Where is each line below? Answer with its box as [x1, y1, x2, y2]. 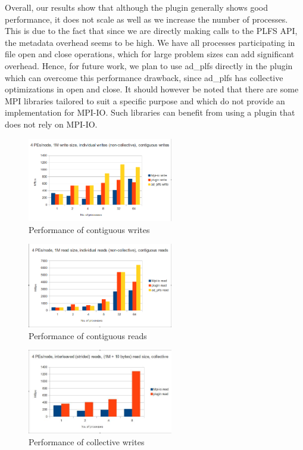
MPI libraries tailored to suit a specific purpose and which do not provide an [5, 94, 285, 107]
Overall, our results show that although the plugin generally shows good [5, 1, 268, 13]
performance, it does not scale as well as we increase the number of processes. [5, 13, 288, 25]
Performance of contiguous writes [29, 223, 150, 235]
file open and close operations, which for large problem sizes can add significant [5, 48, 295, 60]
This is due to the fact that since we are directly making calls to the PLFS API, [5, 24, 298, 37]
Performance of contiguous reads [29, 329, 147, 342]
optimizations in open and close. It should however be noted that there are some [5, 83, 299, 95]
